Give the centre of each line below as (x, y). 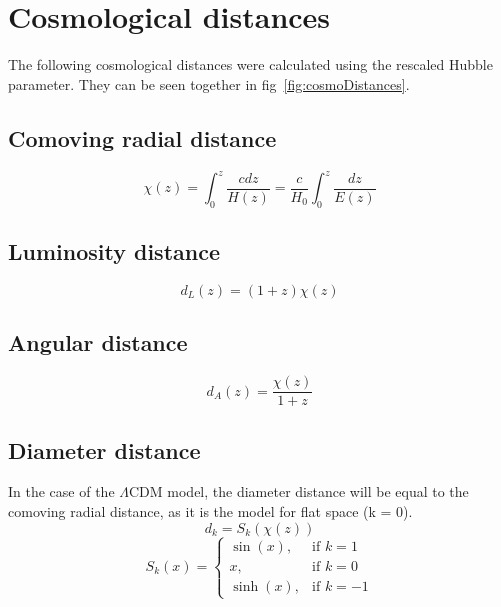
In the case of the (61, 491)
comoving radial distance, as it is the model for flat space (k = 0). (210, 511)
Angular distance (98, 342)
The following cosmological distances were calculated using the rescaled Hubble (250, 64)
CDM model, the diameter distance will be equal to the (299, 491)
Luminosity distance (114, 251)
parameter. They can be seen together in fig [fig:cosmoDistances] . (209, 83)
